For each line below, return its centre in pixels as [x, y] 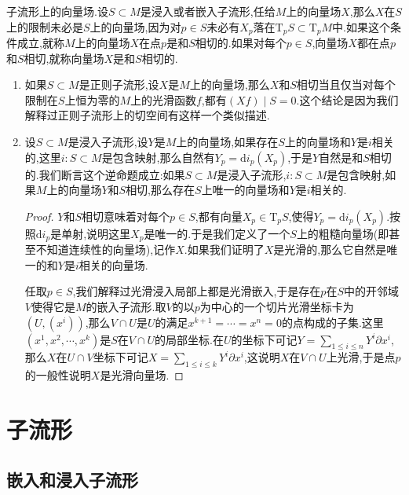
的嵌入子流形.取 [126, 307]
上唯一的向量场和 [245, 190]
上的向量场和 [318, 142]
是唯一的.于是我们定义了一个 [217, 233]
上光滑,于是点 [361, 357]
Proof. [39, 216]
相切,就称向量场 [64, 58]
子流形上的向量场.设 [57, 11]
